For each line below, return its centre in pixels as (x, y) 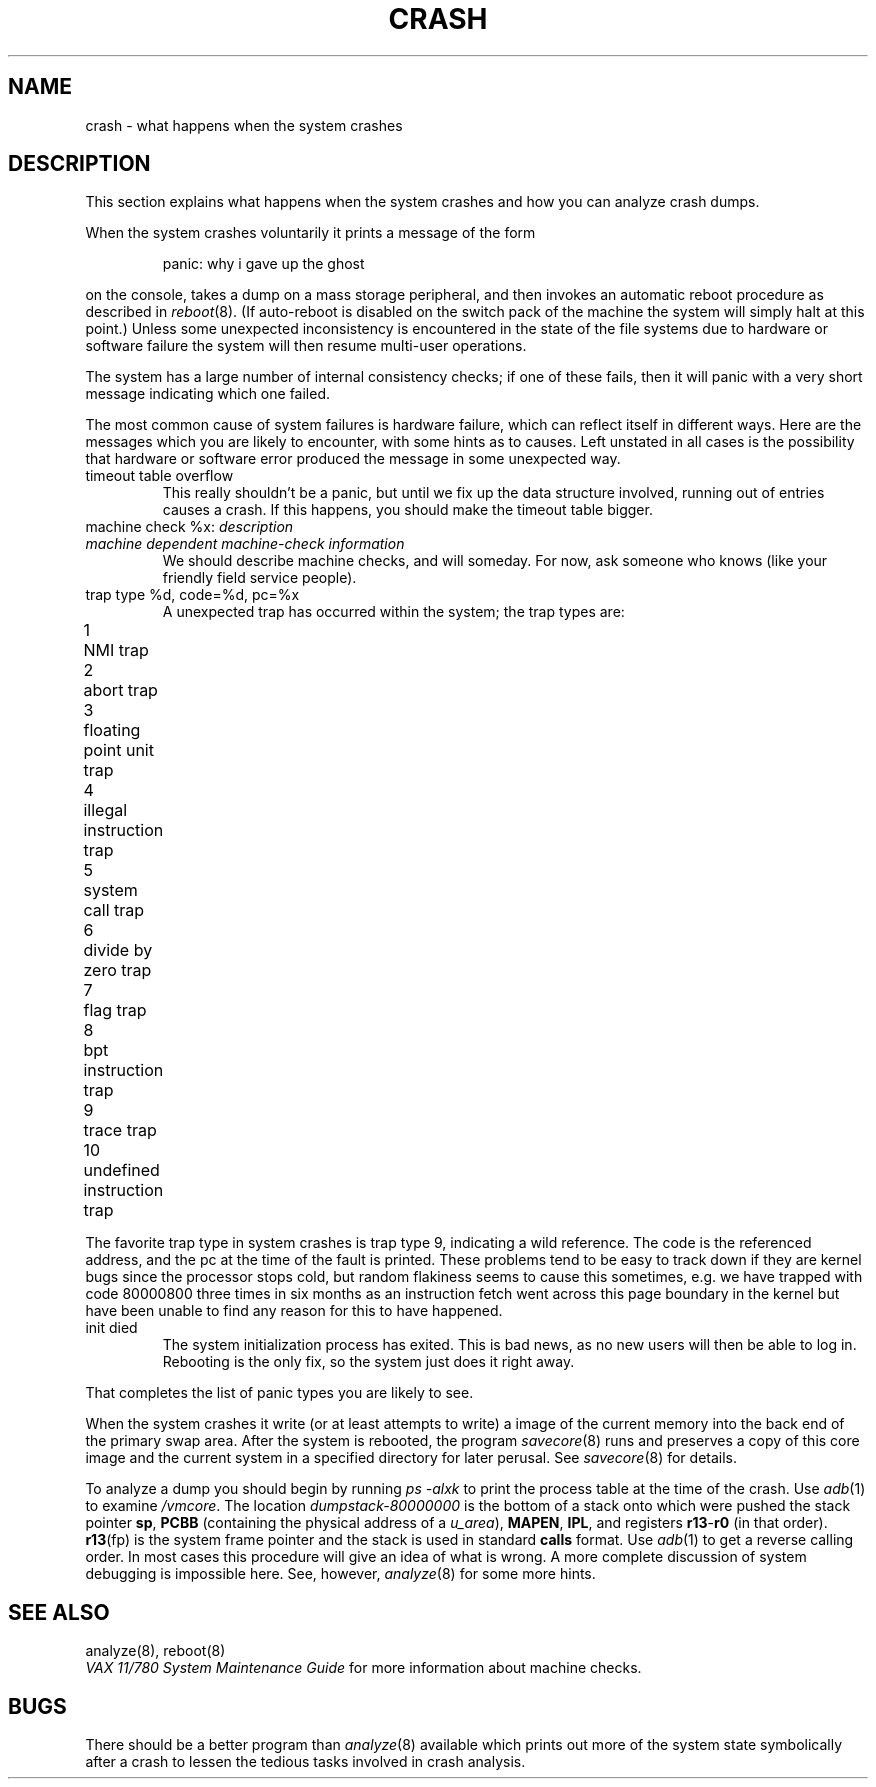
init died (111, 1328)
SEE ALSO (59, 1612)
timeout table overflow (159, 476)
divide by (118, 950)
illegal (105, 810)
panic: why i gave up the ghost (263, 264)
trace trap (120, 1130)
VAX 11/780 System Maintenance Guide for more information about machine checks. (363, 1668)
